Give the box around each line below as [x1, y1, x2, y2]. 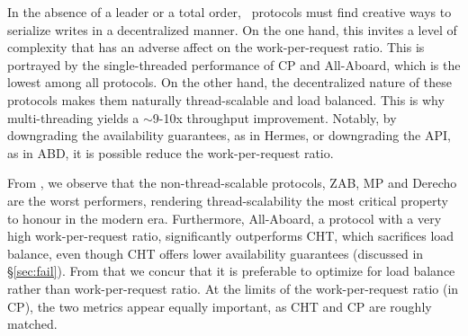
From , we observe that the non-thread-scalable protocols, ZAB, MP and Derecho [7, 173, 457, 192]
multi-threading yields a [7, 108, 139, 127]
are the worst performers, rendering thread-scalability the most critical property [7, 190, 448, 209]
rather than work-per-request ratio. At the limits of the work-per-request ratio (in [7, 279, 459, 297]
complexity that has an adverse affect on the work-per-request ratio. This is [7, 38, 425, 57]
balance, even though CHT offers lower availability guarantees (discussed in [7, 243, 424, 262]
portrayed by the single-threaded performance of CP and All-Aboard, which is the [7, 55, 461, 74]
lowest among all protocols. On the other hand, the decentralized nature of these [7, 73, 452, 92]
